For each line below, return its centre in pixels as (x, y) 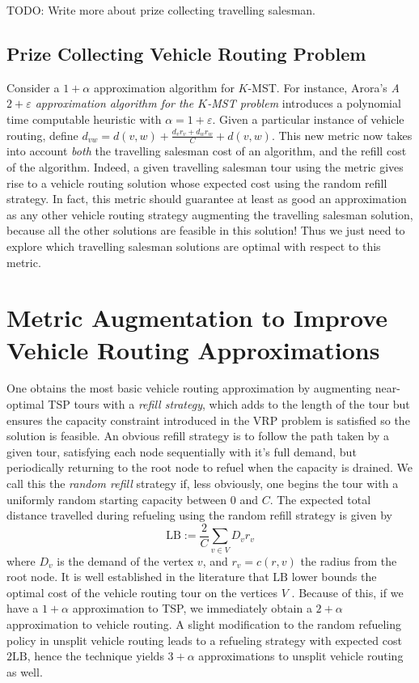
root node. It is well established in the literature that (138, 577)
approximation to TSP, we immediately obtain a (192, 608)
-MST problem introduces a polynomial (304, 103)
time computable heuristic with (84, 119)
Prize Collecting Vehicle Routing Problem (186, 53)
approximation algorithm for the (114, 103)
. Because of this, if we (347, 592)
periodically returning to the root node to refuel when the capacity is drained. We (210, 467)
